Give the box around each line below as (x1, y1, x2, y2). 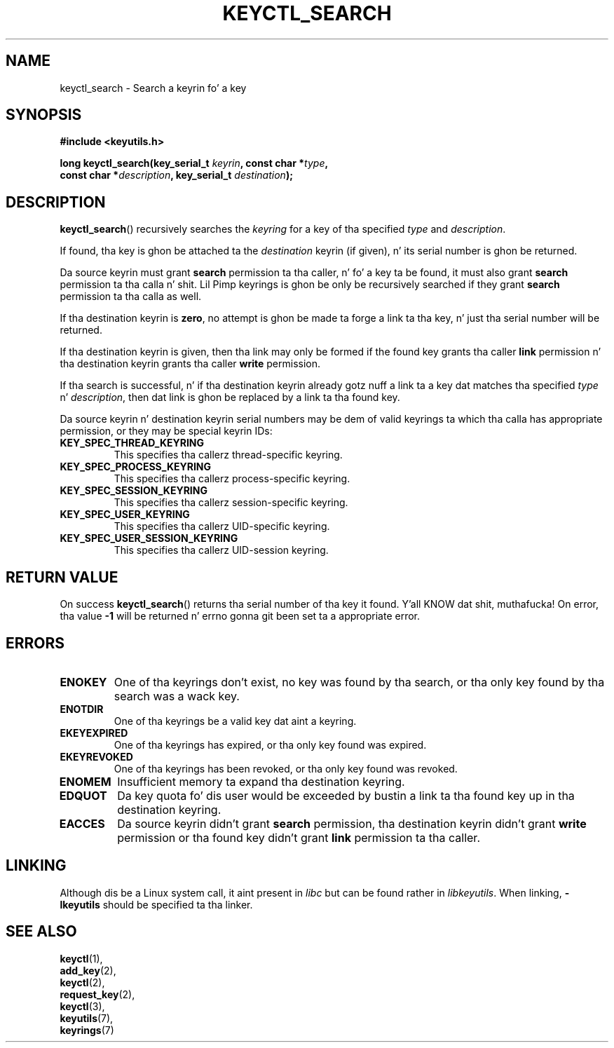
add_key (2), (60, 964, 116, 976)
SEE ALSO (6, 923, 77, 941)
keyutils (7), (60, 1012, 114, 1024)
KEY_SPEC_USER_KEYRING (60, 508, 190, 521)
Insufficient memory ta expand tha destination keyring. (117, 774, 405, 789)
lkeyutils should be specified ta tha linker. (60, 898, 253, 911)
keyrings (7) (60, 1023, 114, 1036)
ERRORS (6, 634, 65, 652)
